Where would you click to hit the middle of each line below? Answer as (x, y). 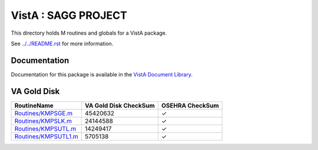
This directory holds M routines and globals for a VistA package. (89, 33)
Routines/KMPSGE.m (44, 113)
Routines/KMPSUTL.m (45, 128)
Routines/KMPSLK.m (43, 121)
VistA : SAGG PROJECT (69, 15)
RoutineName (34, 105)
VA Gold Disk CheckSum (120, 105)
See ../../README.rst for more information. (62, 44)
